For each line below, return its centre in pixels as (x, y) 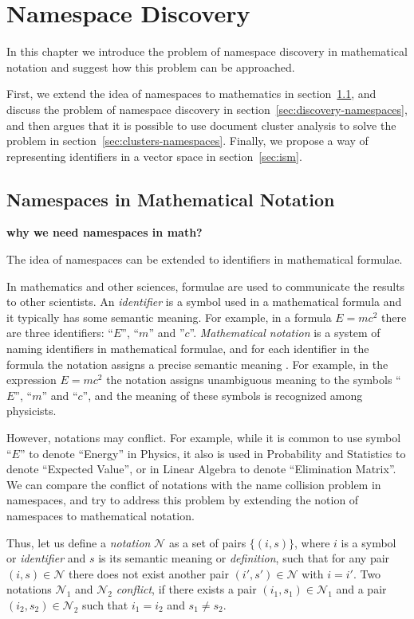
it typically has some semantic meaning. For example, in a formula (169, 317)
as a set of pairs (207, 542)
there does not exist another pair (148, 573)
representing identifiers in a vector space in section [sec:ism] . (154, 156)
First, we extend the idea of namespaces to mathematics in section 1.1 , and (191, 94)
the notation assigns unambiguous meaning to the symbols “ (254, 380)
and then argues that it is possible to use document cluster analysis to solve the (201, 125)
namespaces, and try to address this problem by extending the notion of (183, 500)
